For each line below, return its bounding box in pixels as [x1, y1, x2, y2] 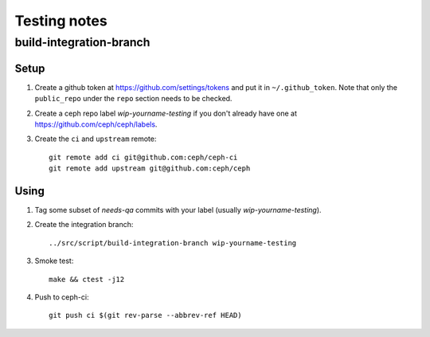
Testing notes [14, 12, 107, 29]
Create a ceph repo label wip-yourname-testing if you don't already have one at [34, 108, 298, 118]
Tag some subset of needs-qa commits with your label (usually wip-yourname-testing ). [34, 205, 322, 214]
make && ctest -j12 [49, 275, 125, 284]
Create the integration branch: [34, 220, 134, 229]
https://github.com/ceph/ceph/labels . [34, 120, 158, 129]
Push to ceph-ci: [34, 292, 89, 302]
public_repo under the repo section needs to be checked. [34, 94, 233, 104]
